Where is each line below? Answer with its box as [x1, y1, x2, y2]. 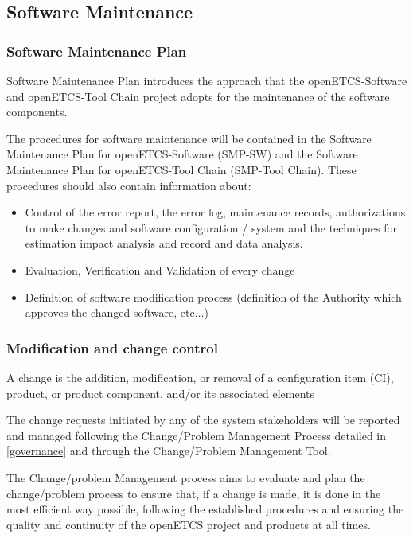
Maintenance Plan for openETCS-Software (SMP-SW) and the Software [6, 146, 358, 162]
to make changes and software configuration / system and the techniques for [25, 219, 397, 236]
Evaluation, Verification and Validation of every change [25, 261, 295, 278]
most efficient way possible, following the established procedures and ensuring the [6, 501, 404, 517]
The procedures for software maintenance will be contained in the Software [6, 130, 372, 146]
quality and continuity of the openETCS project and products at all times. [6, 516, 371, 532]
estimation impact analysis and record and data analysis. [25, 235, 303, 251]
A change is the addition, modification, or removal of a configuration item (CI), [6, 368, 394, 385]
